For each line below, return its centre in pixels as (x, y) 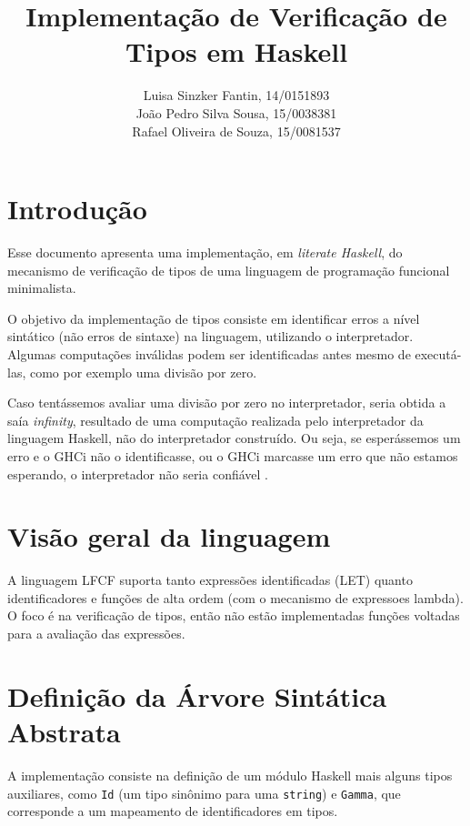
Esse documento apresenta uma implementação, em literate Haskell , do (205, 252)
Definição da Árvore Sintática (197, 695)
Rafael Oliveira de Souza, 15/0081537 (236, 131)
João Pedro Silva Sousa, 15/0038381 (236, 112)
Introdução (77, 209)
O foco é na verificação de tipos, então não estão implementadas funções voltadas (234, 615)
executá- (438, 354)
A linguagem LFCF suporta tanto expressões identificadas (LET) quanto (210, 580)
